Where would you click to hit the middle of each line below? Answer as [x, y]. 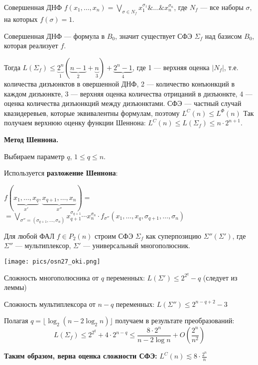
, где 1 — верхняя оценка [171, 67]
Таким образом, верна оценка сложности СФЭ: [81, 356]
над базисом [223, 36]
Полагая [16, 320]
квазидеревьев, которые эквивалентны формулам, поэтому [92, 113]
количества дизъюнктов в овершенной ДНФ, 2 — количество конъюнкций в [120, 83]
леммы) [15, 287]
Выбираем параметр [34, 156]
